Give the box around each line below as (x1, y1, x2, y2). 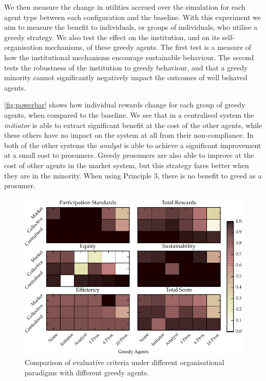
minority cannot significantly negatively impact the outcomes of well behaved (4, 72, 248, 83)
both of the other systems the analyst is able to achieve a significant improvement (4, 139, 261, 150)
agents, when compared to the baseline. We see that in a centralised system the (4, 109, 254, 120)
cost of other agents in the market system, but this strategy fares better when (4, 159, 249, 170)
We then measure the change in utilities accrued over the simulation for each (4, 2, 245, 12)
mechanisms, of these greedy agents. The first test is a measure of (45, 42, 252, 52)
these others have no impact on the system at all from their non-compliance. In (4, 130, 254, 140)
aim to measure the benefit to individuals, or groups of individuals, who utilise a (4, 22, 257, 32)
